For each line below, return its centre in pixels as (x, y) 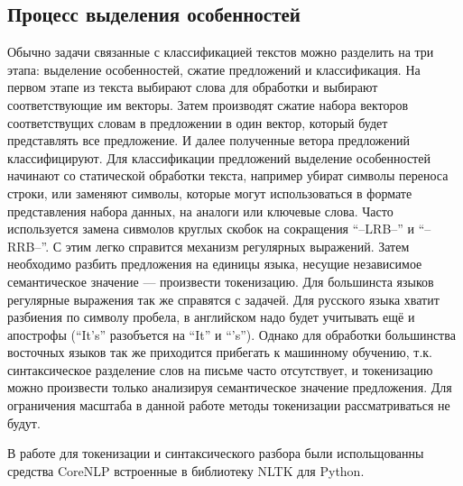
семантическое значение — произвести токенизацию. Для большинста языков (221, 281)
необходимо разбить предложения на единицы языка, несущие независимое (215, 264)
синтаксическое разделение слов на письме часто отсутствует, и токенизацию (220, 369)
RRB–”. (28, 246)
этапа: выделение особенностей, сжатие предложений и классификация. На (214, 69)
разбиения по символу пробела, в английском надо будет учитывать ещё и (211, 317)
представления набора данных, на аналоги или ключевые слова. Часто (200, 211)
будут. (24, 422)
